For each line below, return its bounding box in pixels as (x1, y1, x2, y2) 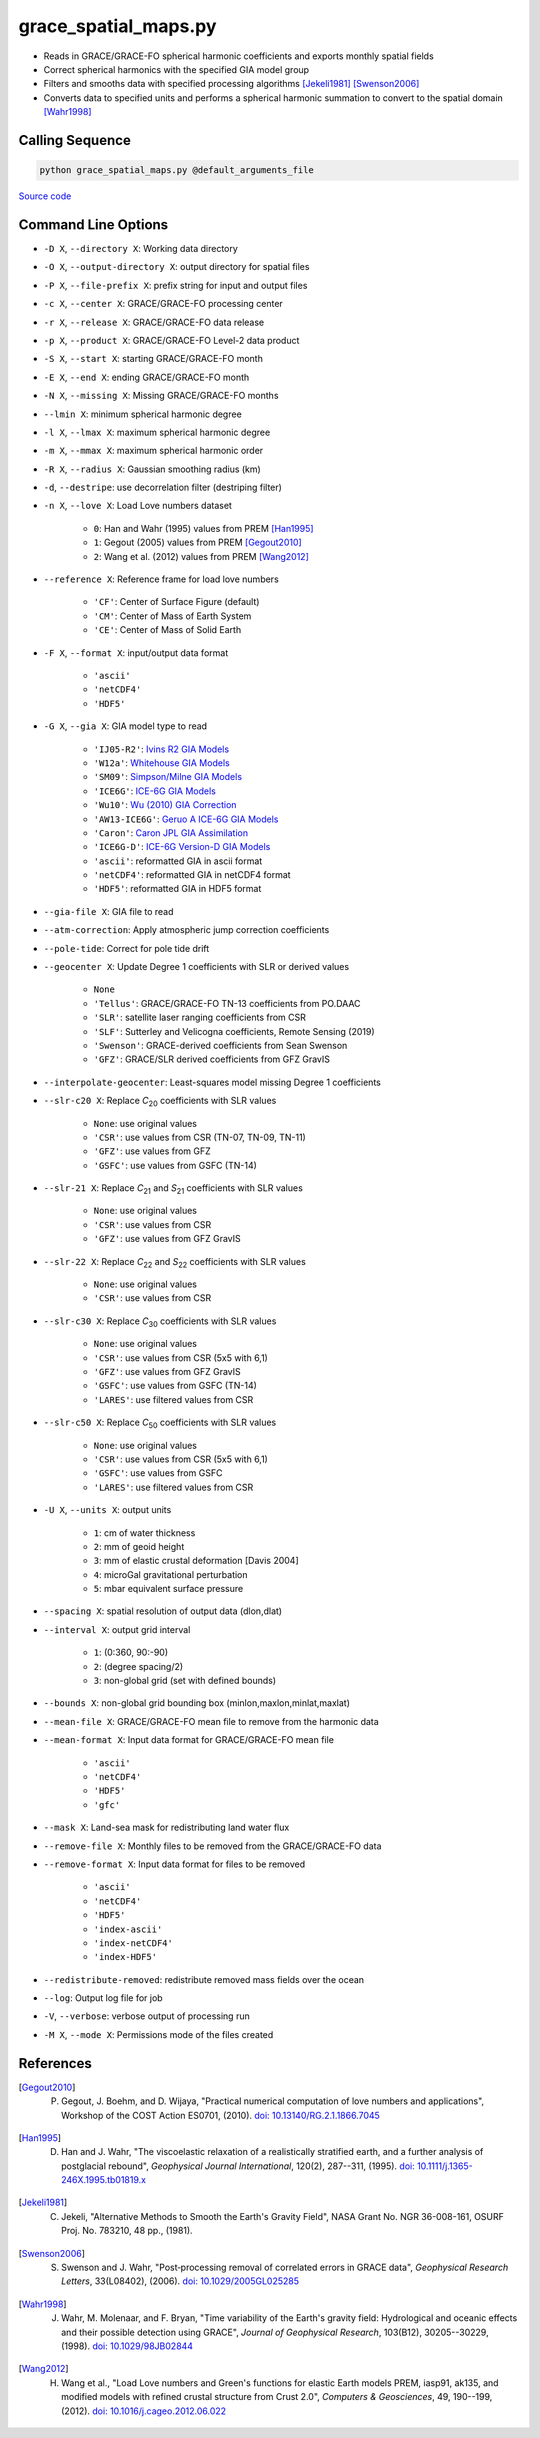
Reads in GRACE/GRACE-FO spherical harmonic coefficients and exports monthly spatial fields (43, 50, 434, 62)
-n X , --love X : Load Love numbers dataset (43, 500, 232, 512)
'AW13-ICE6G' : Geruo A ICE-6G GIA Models (93, 813, 279, 825)
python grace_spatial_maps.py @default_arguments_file (39, 165, 314, 176)
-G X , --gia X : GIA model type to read (43, 720, 208, 732)
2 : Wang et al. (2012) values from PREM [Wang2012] (93, 550, 310, 562)
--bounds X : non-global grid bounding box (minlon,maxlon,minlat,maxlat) (43, 1697, 350, 1709)
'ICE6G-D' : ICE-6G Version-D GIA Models (93, 841, 271, 853)
